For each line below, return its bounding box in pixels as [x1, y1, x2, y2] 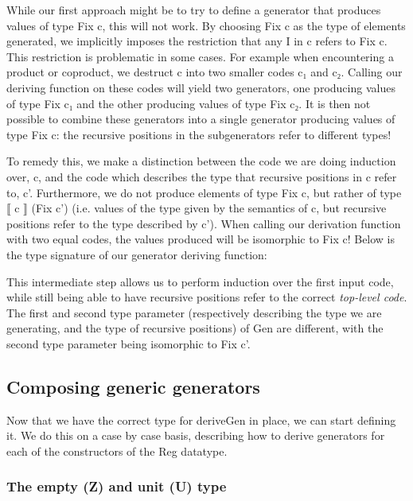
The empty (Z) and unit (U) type [6, 476, 227, 496]
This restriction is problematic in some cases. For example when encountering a [6, 48, 394, 64]
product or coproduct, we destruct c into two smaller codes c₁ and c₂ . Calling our [6, 64, 403, 80]
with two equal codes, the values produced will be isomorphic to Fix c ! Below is [6, 231, 395, 247]
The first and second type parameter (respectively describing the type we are [6, 304, 382, 320]
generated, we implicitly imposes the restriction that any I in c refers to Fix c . [6, 33, 388, 49]
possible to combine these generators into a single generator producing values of [6, 111, 395, 127]
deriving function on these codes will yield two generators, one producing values [6, 79, 395, 95]
